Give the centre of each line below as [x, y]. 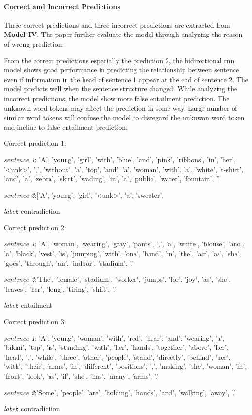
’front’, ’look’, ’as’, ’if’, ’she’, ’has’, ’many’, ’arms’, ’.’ [81, 376]
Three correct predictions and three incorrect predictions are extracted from [117, 25]
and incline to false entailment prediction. [66, 127]
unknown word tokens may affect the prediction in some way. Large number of [121, 108]
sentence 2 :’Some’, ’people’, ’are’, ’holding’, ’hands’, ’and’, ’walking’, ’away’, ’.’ [120, 392]
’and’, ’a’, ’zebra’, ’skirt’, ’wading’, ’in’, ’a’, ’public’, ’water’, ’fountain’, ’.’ [112, 179]
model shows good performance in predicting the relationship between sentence [122, 70]
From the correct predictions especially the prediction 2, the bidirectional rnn [119, 60]
